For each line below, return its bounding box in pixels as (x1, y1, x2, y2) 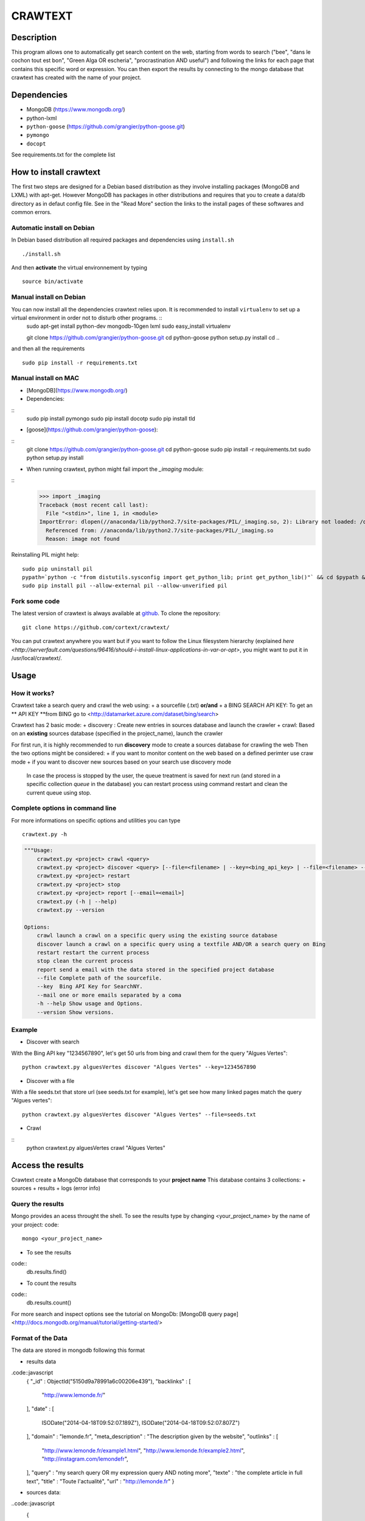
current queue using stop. (26, 788, 91, 796)
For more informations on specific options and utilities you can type (11, 816, 181, 824)
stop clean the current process (36, 958, 134, 964)
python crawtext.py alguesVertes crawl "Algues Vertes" (26, 1144, 165, 1151)
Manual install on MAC (11, 374, 79, 383)
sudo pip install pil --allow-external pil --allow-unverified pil (22, 582, 228, 590)
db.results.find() (26, 1269, 67, 1276)
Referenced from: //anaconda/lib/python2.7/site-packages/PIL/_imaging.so (46, 527, 274, 534)
